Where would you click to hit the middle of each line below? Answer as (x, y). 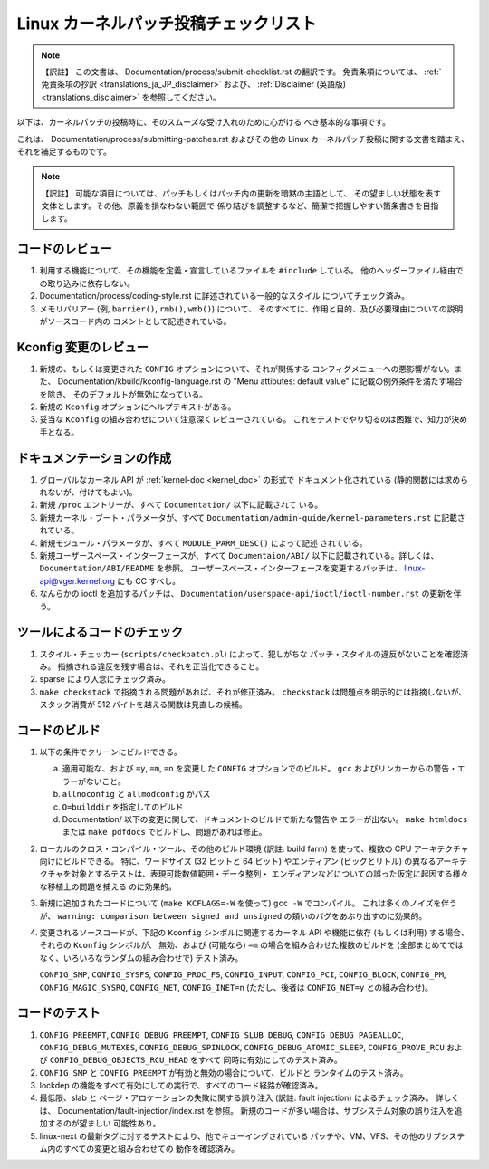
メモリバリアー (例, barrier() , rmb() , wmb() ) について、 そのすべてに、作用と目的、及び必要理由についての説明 (251, 309)
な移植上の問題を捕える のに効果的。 (108, 886)
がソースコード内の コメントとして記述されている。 (135, 321)
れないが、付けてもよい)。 (88, 493)
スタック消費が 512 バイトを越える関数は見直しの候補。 (143, 704)
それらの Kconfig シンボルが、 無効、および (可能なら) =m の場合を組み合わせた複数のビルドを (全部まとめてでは (251, 945)
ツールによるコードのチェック (100, 632)
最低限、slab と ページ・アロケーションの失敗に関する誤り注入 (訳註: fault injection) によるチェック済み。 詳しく (249, 1098)
